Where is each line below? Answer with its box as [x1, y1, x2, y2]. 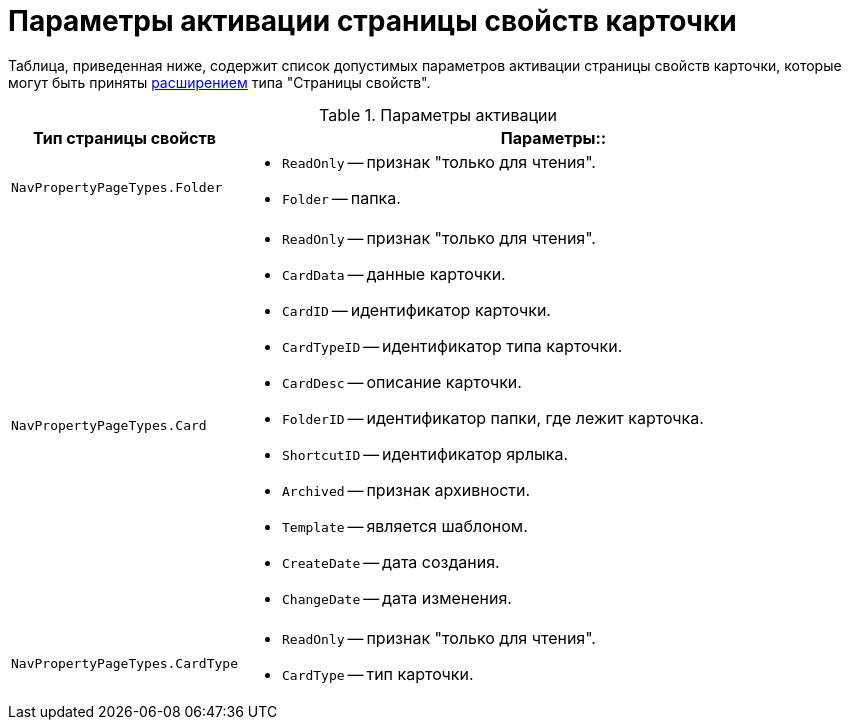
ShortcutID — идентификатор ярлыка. [281, 443, 569, 464]
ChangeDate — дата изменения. [281, 587, 512, 608]
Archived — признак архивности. [281, 479, 531, 500]
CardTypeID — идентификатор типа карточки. [281, 335, 623, 356]
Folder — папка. [281, 187, 401, 208]
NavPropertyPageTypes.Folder [11, 180, 223, 196]
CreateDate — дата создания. [281, 551, 500, 572]
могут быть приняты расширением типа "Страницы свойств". [8, 73, 431, 91]
